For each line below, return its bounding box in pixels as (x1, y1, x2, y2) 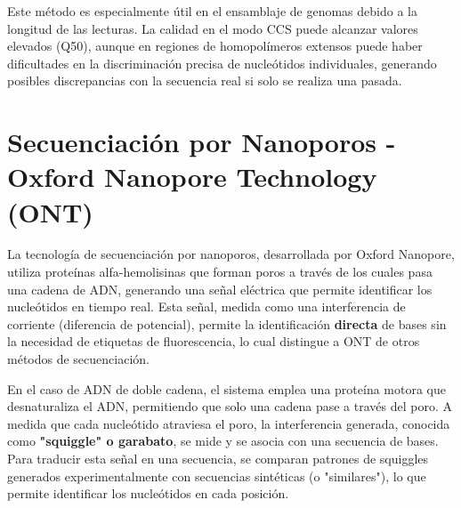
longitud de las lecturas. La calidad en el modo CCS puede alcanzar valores (7, 19, 418, 37)
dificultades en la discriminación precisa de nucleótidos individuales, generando (7, 53, 437, 72)
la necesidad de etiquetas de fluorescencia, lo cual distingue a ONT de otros (7, 332, 420, 351)
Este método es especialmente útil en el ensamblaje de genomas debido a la (7, 2, 417, 20)
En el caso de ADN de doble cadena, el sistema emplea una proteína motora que (7, 379, 446, 398)
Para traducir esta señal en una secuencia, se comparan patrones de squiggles (7, 449, 429, 467)
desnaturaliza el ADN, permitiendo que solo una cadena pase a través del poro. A (7, 397, 452, 415)
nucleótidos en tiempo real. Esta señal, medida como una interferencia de (7, 297, 406, 316)
